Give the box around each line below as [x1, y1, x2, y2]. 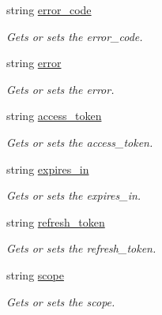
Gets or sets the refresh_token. [6, 240, 156, 257]
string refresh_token [6, 213, 105, 230]
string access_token [6, 107, 102, 124]
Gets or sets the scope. [6, 293, 115, 309]
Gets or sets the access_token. [6, 133, 153, 150]
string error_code [6, 2, 92, 17]
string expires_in [6, 160, 89, 177]
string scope [6, 266, 64, 283]
